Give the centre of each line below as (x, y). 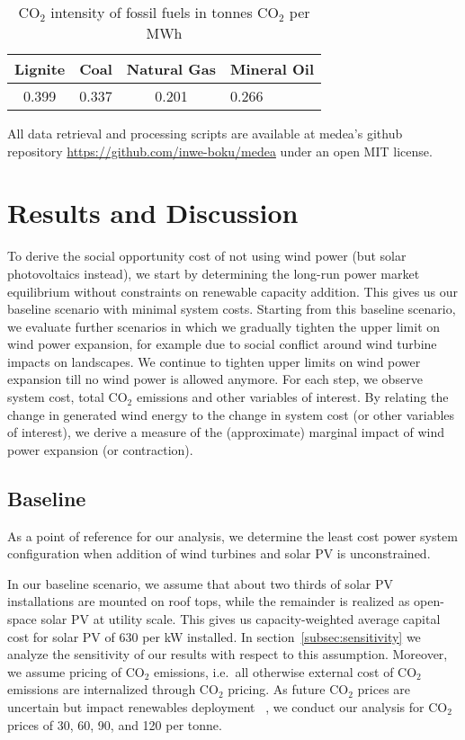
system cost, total (56, 397)
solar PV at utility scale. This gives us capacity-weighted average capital (241, 619)
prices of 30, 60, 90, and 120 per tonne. (115, 724)
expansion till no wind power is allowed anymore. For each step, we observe (215, 379)
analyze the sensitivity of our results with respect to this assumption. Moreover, (228, 654)
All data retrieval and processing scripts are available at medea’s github (205, 133)
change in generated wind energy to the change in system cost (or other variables (231, 414)
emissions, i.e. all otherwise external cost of (273, 671)
